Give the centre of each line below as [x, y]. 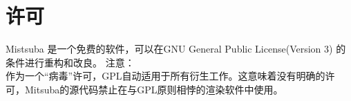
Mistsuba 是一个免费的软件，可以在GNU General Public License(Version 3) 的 [176, 49]
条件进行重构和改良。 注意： [70, 62]
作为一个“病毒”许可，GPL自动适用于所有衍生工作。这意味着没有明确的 [165, 76]
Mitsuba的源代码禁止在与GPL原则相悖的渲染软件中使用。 [154, 89]
